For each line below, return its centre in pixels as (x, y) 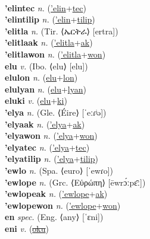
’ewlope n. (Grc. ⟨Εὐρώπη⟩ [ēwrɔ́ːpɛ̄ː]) (75, 182)
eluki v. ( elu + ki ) (36, 101)
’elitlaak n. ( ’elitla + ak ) (49, 42)
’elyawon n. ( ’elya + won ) (51, 136)
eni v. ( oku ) (27, 228)
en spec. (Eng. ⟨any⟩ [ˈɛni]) (54, 217)
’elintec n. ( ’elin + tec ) (46, 7)
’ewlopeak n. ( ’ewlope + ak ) (56, 194)
